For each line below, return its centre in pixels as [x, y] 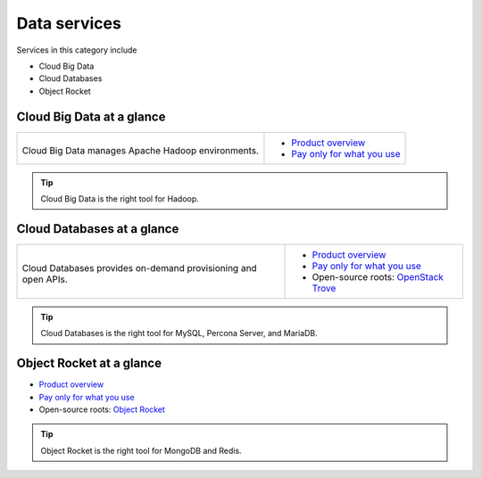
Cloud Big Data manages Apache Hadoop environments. [140, 150]
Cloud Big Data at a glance [91, 116]
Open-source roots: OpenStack [378, 276]
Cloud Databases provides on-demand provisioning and [140, 268]
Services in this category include [77, 50]
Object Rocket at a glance [89, 363]
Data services [69, 23]
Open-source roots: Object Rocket [102, 409]
